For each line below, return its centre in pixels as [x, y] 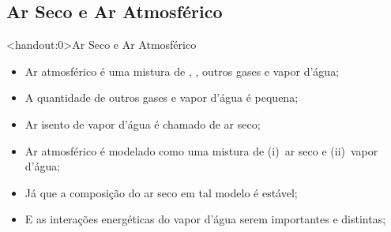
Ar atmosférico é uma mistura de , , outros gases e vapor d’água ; [182, 71]
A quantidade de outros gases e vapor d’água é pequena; [162, 97]
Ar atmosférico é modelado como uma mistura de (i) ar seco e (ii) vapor [201, 150]
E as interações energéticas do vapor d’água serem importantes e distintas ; [205, 219]
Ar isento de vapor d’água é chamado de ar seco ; [143, 123]
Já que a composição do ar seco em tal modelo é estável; [161, 192]
